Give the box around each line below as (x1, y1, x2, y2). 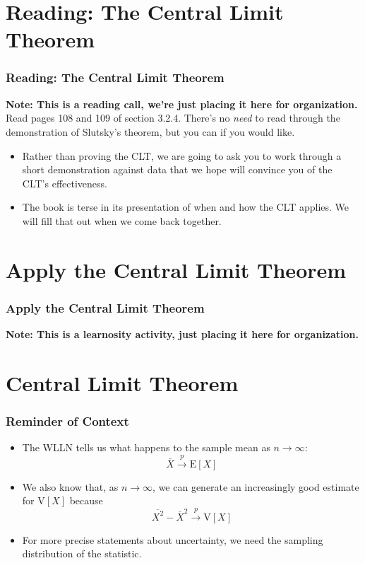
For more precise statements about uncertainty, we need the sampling (22, 532, 323, 547)
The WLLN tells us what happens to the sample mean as (22, 440, 270, 455)
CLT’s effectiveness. (22, 175, 107, 190)
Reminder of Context (6, 412, 129, 430)
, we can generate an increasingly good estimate (152, 479, 359, 494)
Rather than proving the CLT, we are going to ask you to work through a (22, 148, 342, 163)
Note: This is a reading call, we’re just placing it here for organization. (6, 96, 358, 111)
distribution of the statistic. (22, 546, 142, 561)
